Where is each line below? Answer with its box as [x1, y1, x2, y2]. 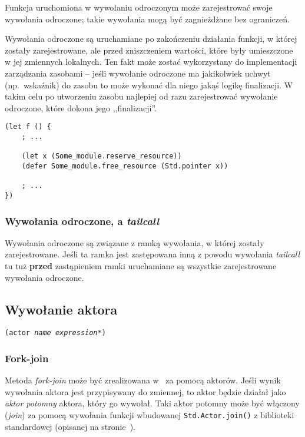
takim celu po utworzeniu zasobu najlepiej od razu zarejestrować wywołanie [5, 90, 278, 102]
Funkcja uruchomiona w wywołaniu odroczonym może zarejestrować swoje [5, 1, 273, 13]
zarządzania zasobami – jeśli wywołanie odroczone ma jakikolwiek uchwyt [5, 67, 271, 79]
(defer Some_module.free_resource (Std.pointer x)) [21, 161, 228, 170]
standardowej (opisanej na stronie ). [5, 420, 135, 432]
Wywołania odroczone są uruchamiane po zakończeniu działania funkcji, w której [5, 32, 297, 45]
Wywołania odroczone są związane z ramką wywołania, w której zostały [5, 236, 264, 249]
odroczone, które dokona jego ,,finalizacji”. [5, 101, 157, 114]
